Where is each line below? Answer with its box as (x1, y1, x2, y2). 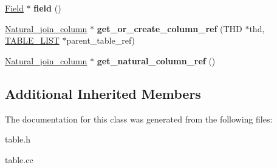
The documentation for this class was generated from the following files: (5, 112, 273, 125)
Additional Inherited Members (5, 84, 201, 102)
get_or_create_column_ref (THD (97, 22, 242, 35)
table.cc (5, 153, 33, 166)
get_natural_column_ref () (97, 54, 216, 67)
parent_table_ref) (66, 34, 135, 47)
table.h (5, 133, 31, 146)
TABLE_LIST (5, 34, 60, 47)
